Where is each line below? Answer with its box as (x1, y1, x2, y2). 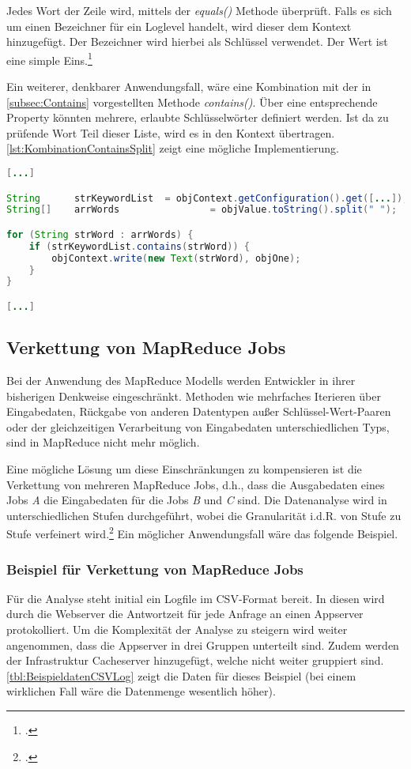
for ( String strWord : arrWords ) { (6, 228, 194, 240)
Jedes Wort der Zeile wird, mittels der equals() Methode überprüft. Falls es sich (6, 2, 392, 18)
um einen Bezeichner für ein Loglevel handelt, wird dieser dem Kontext (6, 17, 352, 34)
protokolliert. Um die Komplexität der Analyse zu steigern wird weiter (6, 621, 348, 638)
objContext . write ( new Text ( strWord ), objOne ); (51, 252, 301, 264)
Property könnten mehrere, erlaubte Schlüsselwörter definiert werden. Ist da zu (6, 109, 389, 126)
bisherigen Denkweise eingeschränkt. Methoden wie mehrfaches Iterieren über (6, 387, 381, 404)
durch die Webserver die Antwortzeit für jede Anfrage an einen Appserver (6, 605, 364, 622)
